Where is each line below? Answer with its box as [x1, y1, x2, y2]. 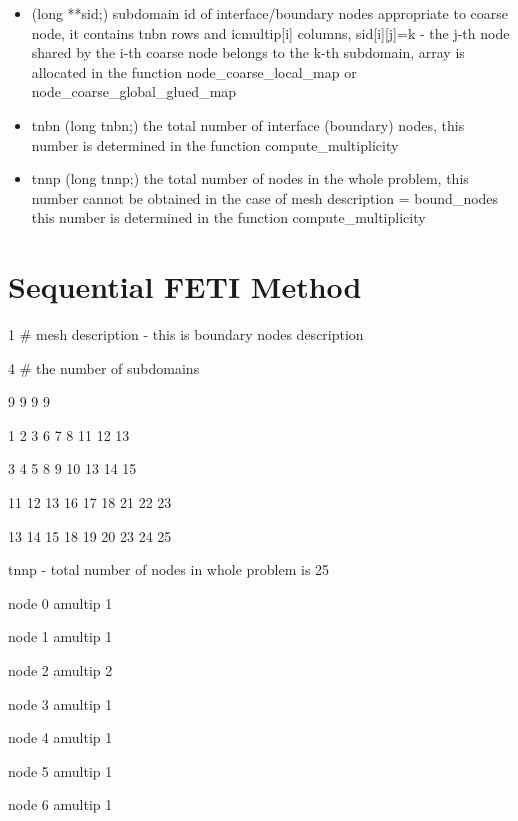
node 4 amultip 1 [8, 727, 113, 748]
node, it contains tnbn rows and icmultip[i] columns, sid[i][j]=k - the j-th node [31, 22, 510, 43]
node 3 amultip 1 [8, 693, 113, 714]
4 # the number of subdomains [8, 357, 200, 378]
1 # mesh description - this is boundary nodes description [8, 324, 364, 345]
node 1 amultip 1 [8, 626, 113, 647]
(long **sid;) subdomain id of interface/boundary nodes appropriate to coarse [31, 3, 508, 23]
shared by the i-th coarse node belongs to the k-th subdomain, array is [31, 42, 465, 63]
